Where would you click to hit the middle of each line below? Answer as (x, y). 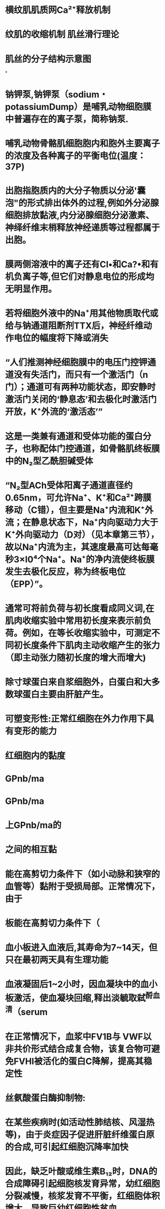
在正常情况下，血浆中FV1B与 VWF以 (78, 1037)
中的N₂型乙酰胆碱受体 (49, 461)
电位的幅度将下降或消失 (61, 338)
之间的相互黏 (31, 850)
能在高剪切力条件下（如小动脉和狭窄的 (83, 874)
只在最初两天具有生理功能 (57, 960)
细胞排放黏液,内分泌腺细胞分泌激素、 (80, 215)
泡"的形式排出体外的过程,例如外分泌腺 (82, 203)
